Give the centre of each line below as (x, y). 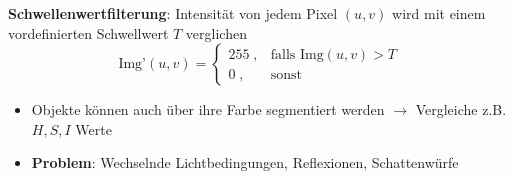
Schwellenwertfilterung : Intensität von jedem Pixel (173, 13)
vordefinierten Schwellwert (88, 32)
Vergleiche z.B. (461, 109)
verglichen (216, 32)
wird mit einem (439, 13)
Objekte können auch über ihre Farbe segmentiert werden (208, 109)
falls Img (297, 54)
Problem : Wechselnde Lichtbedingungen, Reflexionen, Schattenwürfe (245, 162)
